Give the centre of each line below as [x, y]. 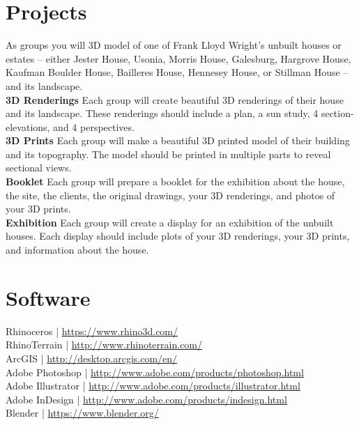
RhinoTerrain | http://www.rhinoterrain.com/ [104, 345]
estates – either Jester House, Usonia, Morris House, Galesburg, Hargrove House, [178, 58]
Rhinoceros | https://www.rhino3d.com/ [92, 331]
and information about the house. [77, 250]
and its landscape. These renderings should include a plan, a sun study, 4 [162, 113]
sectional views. [39, 168]
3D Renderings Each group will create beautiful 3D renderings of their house [175, 99]
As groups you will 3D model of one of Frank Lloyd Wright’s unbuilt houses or [174, 45]
